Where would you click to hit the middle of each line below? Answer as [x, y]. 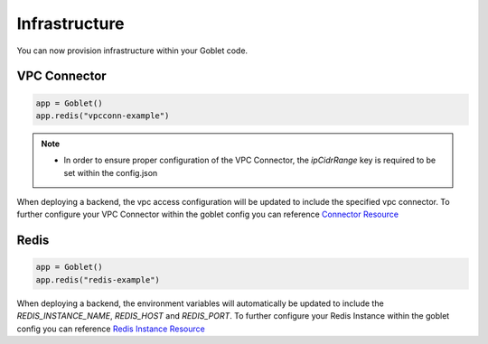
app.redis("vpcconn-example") [103, 116]
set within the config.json [111, 172]
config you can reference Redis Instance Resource [111, 329]
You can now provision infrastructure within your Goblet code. [132, 51]
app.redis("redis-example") [98, 279]
